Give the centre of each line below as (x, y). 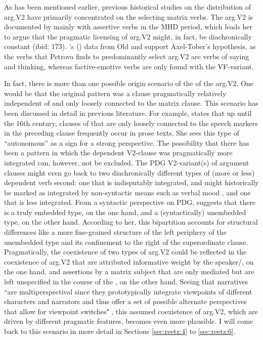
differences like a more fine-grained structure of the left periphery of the (115, 232)
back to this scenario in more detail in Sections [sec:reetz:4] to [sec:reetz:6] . (120, 331)
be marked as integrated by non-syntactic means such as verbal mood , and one (127, 192)
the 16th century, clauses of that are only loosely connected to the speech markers (131, 123)
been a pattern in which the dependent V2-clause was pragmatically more (118, 153)
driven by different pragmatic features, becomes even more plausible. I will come (129, 321)
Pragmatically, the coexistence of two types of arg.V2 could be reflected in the (125, 252)
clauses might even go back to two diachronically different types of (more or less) (129, 172)
